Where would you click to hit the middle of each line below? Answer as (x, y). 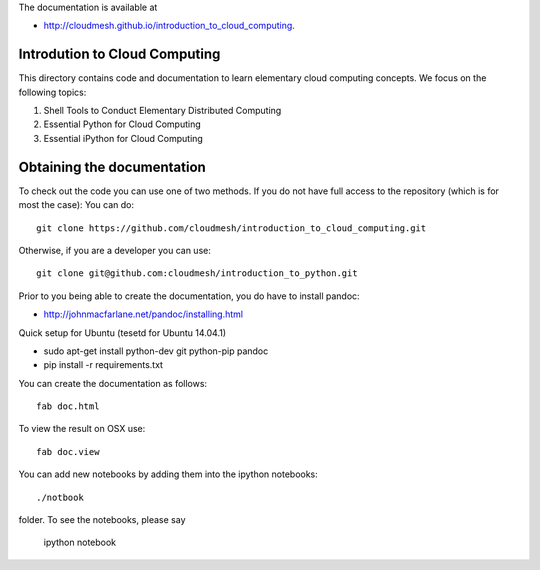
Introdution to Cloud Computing (119, 54)
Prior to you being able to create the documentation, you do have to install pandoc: (189, 296)
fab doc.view (68, 451)
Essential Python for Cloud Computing (122, 124)
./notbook (60, 497)
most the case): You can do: (76, 205)
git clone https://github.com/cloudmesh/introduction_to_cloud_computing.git (231, 228)
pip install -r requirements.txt (103, 365)
